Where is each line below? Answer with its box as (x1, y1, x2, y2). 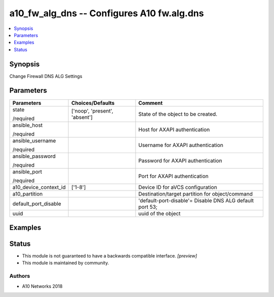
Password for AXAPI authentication (138, 157, 223, 164)
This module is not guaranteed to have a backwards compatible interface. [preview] (22, 253, 197, 259)
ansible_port (12, 168, 43, 175)
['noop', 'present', (71, 107, 114, 114)
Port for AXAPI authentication (138, 172, 209, 179)
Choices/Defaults (71, 99, 115, 106)
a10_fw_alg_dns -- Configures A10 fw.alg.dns (9, 8, 204, 19)
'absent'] (71, 114, 93, 121)
